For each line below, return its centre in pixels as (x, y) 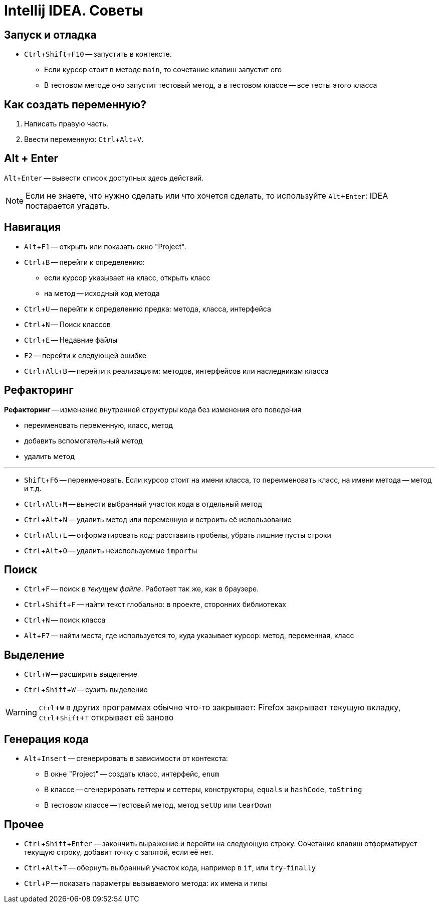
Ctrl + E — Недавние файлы (71, 340)
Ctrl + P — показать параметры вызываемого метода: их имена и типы (146, 883)
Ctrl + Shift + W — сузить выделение (86, 690)
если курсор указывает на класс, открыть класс (127, 277)
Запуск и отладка (50, 35)
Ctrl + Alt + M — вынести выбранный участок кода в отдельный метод (143, 504)
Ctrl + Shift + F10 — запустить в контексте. (98, 54)
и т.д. (33, 488)
